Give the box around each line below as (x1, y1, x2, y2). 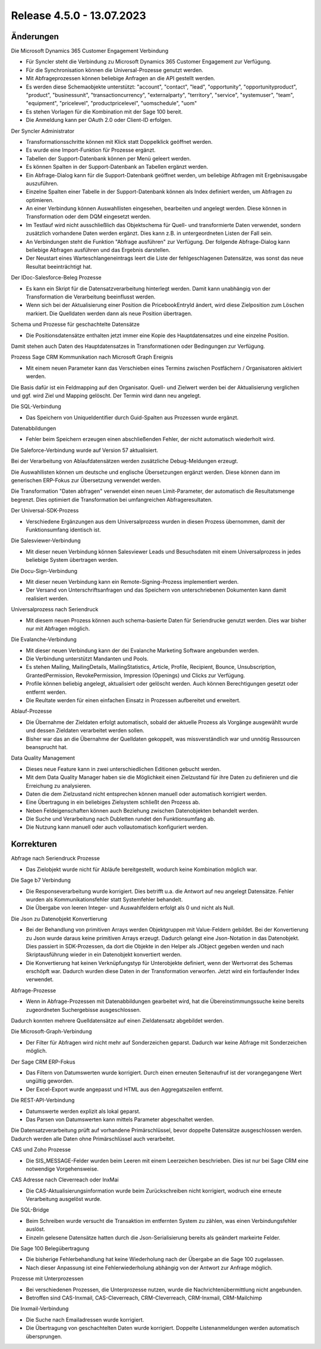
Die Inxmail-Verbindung (11, 1305, 69, 1312)
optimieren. (26, 196, 54, 203)
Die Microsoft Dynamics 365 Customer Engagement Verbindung (11, 48, 169, 55)
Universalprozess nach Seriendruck (11, 606, 99, 613)
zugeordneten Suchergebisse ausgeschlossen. (26, 1006, 141, 1013)
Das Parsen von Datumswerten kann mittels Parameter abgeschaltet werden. (26, 1115, 215, 1123)
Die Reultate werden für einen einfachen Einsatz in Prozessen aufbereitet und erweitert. (26, 697, 241, 704)
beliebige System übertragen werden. (26, 556, 118, 564)
